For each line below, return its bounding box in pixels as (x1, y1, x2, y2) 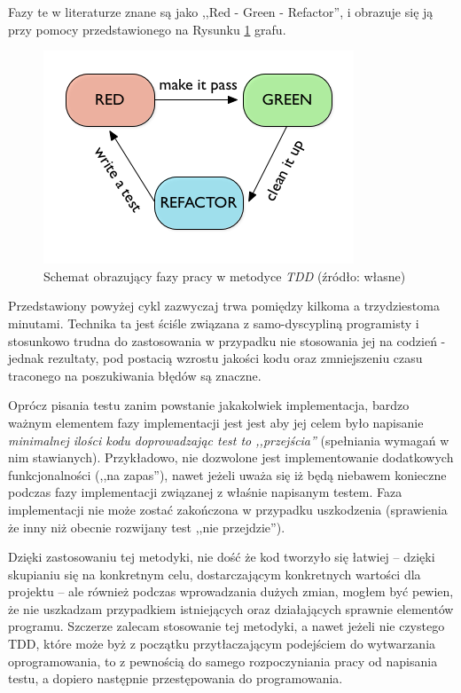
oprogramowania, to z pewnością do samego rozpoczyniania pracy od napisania (8, 651, 438, 670)
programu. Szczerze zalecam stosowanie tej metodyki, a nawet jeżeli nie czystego (8, 617, 445, 635)
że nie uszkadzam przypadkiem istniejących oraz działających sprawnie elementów (8, 599, 454, 618)
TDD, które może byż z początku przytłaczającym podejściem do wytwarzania (8, 634, 436, 653)
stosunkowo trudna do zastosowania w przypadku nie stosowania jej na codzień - (8, 331, 446, 350)
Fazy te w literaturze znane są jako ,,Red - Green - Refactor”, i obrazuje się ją (8, 3, 434, 20)
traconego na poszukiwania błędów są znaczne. (8, 366, 262, 384)
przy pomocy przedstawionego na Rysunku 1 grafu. (8, 20, 286, 38)
